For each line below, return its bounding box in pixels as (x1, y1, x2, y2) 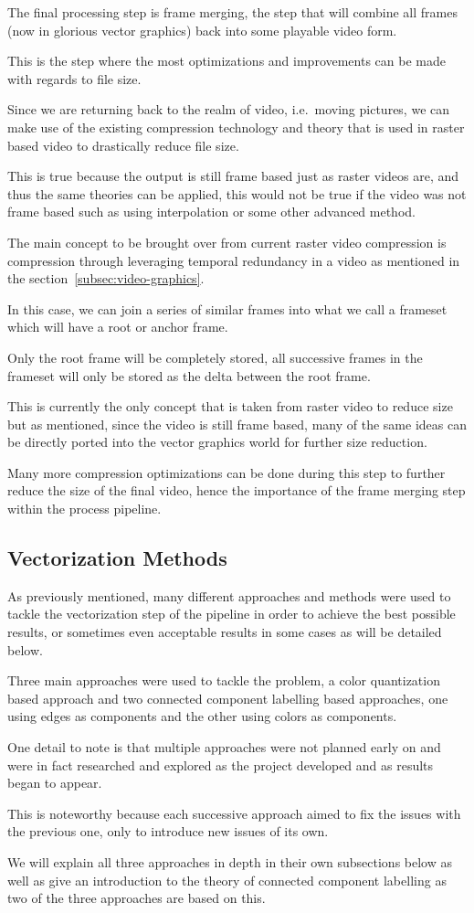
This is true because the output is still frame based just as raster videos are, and (7, 166, 459, 186)
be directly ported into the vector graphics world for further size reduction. (7, 432, 427, 451)
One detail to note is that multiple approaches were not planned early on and (7, 738, 441, 757)
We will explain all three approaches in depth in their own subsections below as (7, 852, 453, 871)
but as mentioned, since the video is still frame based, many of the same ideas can (7, 414, 467, 433)
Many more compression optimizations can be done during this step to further (7, 462, 446, 482)
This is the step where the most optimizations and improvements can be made (7, 51, 446, 70)
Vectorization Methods (7, 544, 227, 572)
